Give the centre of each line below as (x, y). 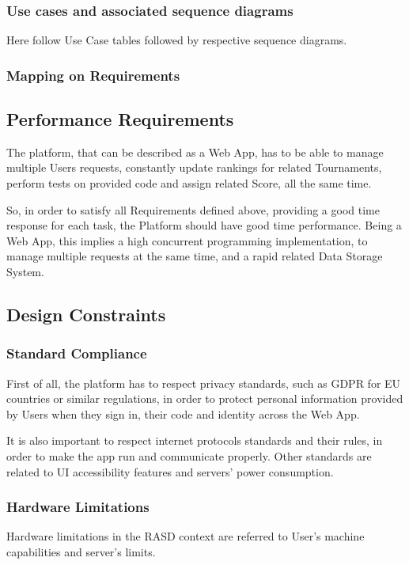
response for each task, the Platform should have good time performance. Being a (204, 225)
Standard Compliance (77, 353)
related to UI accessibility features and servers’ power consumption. (170, 471)
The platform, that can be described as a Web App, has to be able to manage (195, 152)
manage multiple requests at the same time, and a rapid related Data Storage (195, 256)
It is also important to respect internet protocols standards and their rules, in (195, 440)
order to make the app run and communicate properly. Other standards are (189, 455)
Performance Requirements (120, 119)
